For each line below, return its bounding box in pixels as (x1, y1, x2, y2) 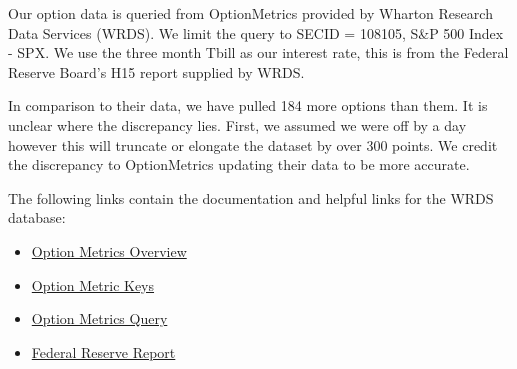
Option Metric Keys (31, 274, 155, 295)
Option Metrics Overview (31, 240, 187, 261)
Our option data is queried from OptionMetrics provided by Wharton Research (8, 3, 493, 23)
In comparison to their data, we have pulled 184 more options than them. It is (8, 95, 488, 116)
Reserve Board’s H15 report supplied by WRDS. (8, 61, 305, 82)
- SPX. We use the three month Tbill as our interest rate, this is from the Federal (8, 42, 509, 63)
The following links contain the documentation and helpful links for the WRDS (8, 187, 494, 208)
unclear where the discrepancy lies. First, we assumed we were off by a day (8, 114, 467, 135)
